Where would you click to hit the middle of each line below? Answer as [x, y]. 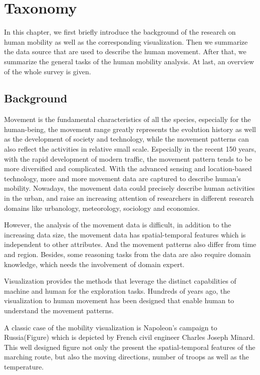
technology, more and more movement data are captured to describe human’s [122, 178]
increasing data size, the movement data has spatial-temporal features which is [125, 234]
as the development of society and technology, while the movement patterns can [126, 139]
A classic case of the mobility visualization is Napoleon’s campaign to [111, 327]
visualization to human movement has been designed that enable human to [119, 300]
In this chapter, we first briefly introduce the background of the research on [120, 32]
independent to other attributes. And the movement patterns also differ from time [130, 244]
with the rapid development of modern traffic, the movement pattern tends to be [128, 158]
